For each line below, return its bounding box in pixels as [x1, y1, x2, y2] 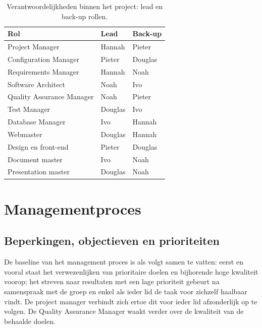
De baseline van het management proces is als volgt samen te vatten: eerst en [4, 256, 243, 267]
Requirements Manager [8, 66, 79, 77]
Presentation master [8, 166, 70, 177]
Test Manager [8, 104, 50, 114]
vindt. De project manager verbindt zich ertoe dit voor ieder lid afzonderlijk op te [4, 296, 257, 306]
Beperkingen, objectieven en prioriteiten [4, 233, 220, 248]
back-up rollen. [62, 11, 108, 21]
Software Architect [8, 79, 66, 89]
